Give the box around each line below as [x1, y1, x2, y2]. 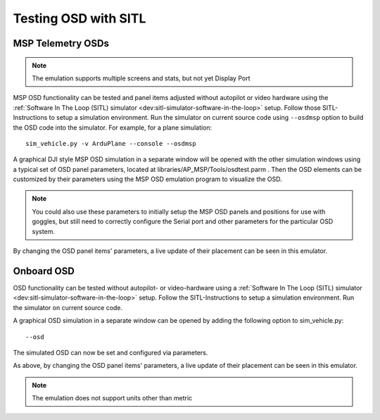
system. [32, 227, 56, 235]
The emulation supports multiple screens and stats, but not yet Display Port [32, 74, 251, 82]
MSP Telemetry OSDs [13, 37, 109, 49]
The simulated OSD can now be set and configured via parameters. [13, 348, 208, 357]
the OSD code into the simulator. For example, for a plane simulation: [13, 123, 213, 132]
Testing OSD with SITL [13, 11, 146, 26]
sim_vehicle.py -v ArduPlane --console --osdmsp [25, 140, 196, 147]
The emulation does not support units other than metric [32, 394, 193, 402]
